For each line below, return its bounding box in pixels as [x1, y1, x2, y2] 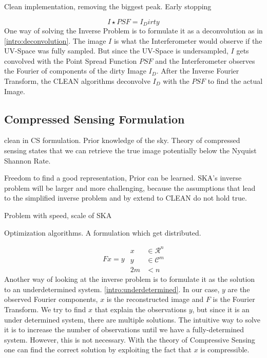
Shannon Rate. [4, 155, 51, 166]
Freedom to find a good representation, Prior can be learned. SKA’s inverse [4, 172, 242, 183]
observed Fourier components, [4, 294, 98, 305]
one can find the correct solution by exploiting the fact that [4, 344, 192, 355]
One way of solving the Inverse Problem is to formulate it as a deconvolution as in [4, 25, 263, 36]
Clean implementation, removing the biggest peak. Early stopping [4, 1, 212, 11]
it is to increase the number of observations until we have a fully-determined [4, 324, 244, 335]
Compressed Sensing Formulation [4, 111, 185, 127]
